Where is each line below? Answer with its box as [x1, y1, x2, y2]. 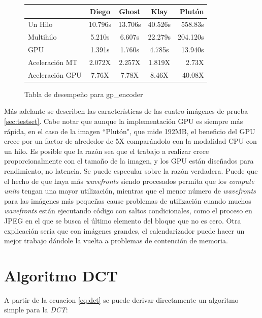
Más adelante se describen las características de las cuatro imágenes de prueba [4, 106, 248, 116]
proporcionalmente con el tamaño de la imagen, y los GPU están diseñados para [4, 155, 254, 166]
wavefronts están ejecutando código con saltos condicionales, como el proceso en [4, 205, 252, 216]
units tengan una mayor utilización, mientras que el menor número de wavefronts [4, 185, 256, 196]
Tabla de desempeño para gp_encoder [24, 88, 143, 99]
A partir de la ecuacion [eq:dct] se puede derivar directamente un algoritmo [4, 294, 239, 305]
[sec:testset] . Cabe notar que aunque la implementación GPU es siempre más [4, 116, 243, 126]
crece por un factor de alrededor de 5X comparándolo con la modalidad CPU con [4, 136, 257, 146]
